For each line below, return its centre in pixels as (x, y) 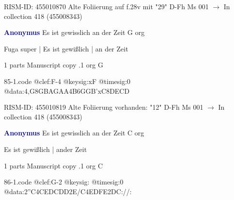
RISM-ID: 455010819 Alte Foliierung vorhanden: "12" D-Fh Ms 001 (104, 107)
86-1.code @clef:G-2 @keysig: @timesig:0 (64, 182)
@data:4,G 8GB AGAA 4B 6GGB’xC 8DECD (67, 91)
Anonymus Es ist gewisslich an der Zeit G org (74, 32)
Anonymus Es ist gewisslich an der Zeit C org (74, 133)
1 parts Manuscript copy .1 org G (54, 65)
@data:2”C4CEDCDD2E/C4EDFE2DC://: (68, 191)
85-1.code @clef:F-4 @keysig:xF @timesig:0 (67, 81)
